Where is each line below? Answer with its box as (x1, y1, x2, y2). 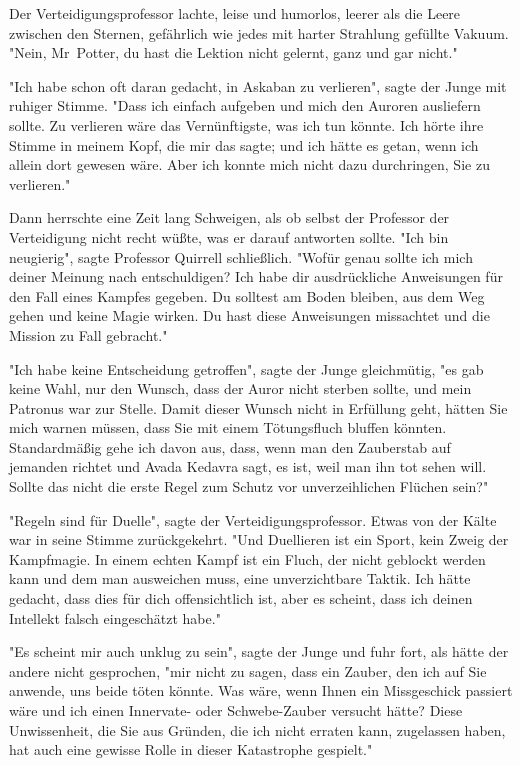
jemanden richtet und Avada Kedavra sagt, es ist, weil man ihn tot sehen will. (9, 456, 487, 477)
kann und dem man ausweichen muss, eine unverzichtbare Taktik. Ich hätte (9, 568, 471, 589)
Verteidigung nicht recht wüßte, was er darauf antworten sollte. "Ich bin (9, 226, 449, 247)
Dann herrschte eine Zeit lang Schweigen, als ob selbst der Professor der (9, 207, 450, 228)
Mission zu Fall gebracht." (9, 324, 168, 345)
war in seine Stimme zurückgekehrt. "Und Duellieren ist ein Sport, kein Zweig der (9, 529, 509, 550)
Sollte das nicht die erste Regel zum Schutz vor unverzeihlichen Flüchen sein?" (9, 476, 489, 497)
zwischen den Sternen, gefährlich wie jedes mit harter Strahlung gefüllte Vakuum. (9, 22, 509, 43)
